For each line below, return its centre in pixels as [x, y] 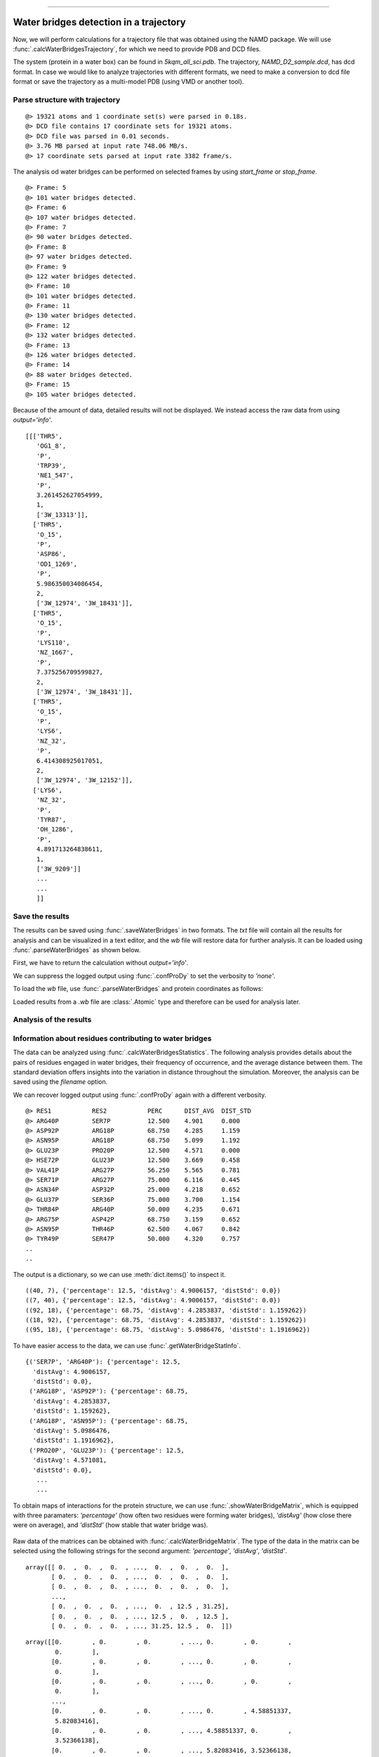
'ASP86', [51, 554]
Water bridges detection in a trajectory [99, 22]
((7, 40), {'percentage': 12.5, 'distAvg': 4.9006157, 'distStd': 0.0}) [153, 1301]
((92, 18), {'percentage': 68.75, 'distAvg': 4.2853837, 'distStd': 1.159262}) [166, 1310]
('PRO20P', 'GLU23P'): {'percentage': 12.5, [107, 1450]
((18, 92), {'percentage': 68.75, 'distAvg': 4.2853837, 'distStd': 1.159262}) [166, 1320]
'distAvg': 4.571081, [70, 1460]
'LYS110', [53, 642]
